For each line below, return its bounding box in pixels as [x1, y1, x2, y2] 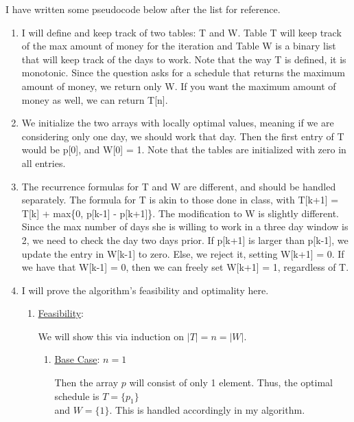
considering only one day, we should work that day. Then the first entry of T [21, 129, 344, 143]
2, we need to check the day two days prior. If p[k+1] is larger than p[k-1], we [21, 232, 349, 247]
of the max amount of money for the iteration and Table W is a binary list [21, 38, 336, 53]
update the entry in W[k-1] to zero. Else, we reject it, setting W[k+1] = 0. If [21, 246, 344, 260]
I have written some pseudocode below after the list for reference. [5, 2, 281, 16]
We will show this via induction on [38, 329, 185, 343]
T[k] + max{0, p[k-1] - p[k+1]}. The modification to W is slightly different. [21, 206, 340, 220]
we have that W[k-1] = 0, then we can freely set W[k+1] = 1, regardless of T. [21, 260, 349, 274]
